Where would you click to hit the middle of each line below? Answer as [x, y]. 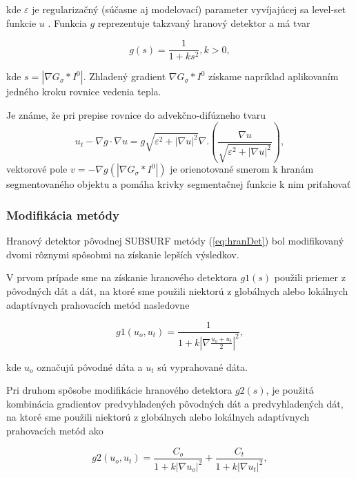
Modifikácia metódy [63, 214]
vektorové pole [37, 169]
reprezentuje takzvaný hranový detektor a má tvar [204, 22]
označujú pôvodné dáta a [90, 366]
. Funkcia [67, 22]
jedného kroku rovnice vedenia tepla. [84, 92]
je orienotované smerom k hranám [242, 169]
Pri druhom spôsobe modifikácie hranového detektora [119, 390]
